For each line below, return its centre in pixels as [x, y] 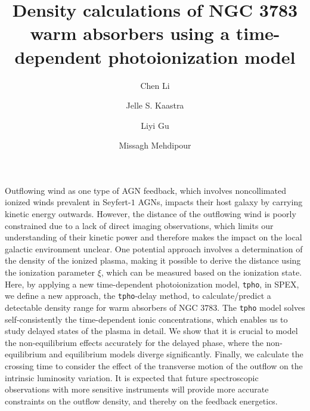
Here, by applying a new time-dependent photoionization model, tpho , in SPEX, [152, 284]
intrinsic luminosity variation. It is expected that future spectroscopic [132, 377]
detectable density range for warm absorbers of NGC [101, 307]
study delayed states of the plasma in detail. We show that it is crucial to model [151, 331]
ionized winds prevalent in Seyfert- [68, 202]
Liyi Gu [155, 125]
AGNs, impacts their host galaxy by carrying [220, 202]
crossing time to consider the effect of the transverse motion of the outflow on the [154, 365]
